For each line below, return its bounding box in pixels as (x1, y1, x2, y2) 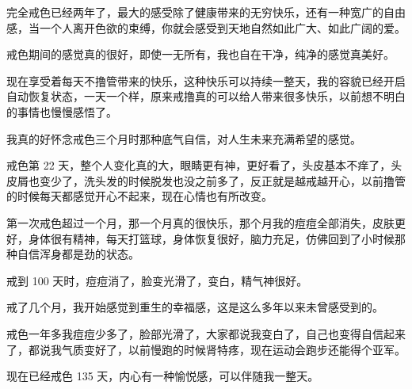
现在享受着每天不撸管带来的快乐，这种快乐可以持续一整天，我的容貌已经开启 (6, 72, 406, 89)
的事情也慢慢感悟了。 (6, 103, 117, 120)
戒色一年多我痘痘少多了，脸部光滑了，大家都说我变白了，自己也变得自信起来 (6, 325, 406, 341)
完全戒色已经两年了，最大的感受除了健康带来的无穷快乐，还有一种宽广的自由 (6, 4, 406, 20)
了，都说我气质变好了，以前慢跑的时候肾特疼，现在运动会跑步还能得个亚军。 (6, 341, 406, 357)
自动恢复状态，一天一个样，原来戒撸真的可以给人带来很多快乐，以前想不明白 (6, 88, 406, 105)
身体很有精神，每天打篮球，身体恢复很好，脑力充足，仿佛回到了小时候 (28, 230, 395, 246)
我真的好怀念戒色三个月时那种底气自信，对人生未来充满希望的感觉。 (6, 130, 361, 147)
